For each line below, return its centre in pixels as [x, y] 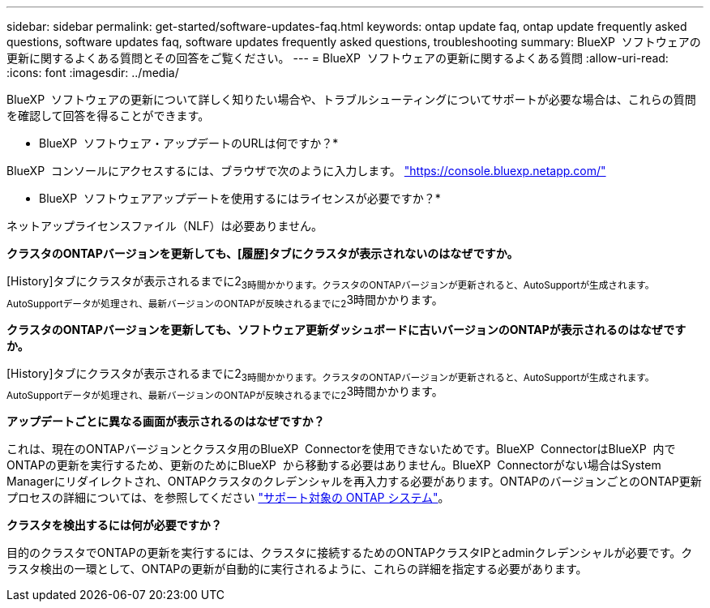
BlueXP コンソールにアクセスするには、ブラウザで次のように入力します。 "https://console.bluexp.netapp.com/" [306, 171]
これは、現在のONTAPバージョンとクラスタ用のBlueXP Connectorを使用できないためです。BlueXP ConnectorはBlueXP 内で [341, 449]
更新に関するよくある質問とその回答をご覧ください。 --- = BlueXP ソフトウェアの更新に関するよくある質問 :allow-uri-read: [338, 58]
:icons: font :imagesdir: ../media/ [93, 73]
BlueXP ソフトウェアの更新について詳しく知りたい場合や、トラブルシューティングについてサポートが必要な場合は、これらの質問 [351, 99]
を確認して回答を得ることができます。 [108, 116]
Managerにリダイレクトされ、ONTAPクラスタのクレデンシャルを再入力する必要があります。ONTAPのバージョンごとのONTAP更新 [354, 482]
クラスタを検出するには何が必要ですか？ [114, 525]
